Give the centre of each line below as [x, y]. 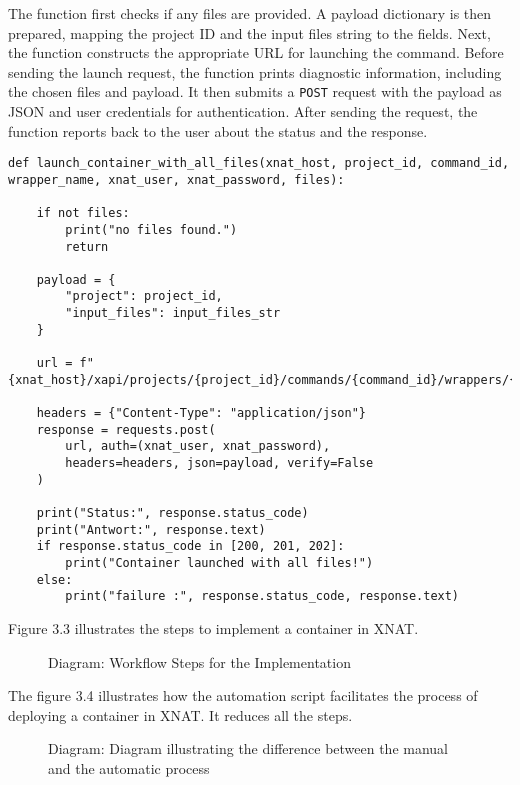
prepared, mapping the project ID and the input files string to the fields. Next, [249, 32]
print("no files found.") [151, 229]
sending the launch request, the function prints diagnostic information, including [255, 71]
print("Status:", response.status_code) [172, 513]
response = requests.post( [126, 429]
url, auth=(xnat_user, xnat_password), [198, 446]
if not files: [83, 213]
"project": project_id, [144, 296]
